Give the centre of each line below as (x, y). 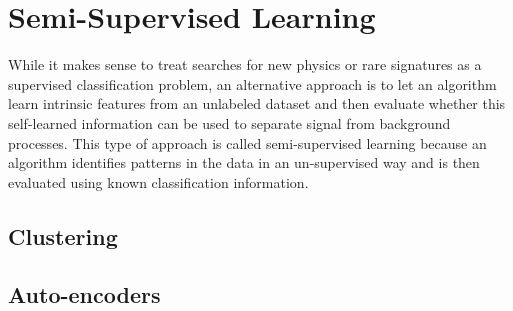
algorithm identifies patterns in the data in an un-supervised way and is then (244, 162)
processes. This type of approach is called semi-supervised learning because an (247, 142)
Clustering (63, 235)
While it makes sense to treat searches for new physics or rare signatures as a (245, 64)
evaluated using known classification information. (158, 181)
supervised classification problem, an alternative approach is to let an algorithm (252, 83)
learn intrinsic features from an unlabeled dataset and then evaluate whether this (257, 103)
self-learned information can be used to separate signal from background (229, 122)
